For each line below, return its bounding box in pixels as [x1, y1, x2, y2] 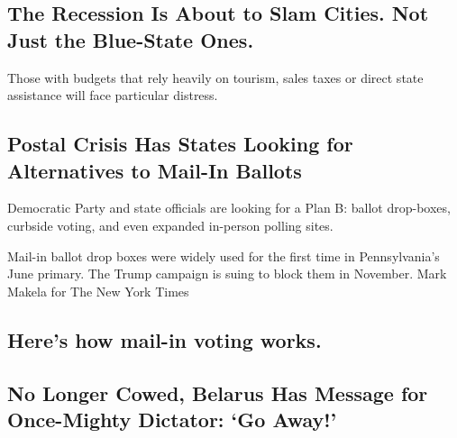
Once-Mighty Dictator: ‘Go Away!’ [7, 405, 337, 433]
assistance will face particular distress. [7, 86, 218, 105]
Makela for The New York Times [7, 281, 189, 300]
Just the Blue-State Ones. [7, 25, 254, 53]
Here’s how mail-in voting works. [7, 325, 322, 353]
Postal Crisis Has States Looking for [7, 130, 353, 158]
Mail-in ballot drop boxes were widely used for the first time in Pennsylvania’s [7, 246, 440, 265]
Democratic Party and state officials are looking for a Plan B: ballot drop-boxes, [7, 198, 451, 217]
